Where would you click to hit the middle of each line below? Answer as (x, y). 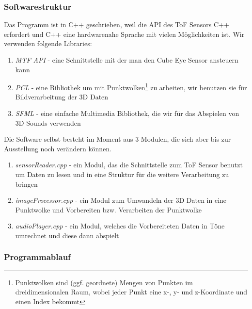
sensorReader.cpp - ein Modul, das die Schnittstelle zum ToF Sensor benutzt (129, 165)
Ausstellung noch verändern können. (58, 148)
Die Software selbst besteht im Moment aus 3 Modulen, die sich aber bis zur (118, 139)
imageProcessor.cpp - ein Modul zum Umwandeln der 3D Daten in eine (121, 200)
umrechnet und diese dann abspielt (67, 235)
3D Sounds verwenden (48, 122)
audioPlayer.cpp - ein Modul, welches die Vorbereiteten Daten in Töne (120, 226)
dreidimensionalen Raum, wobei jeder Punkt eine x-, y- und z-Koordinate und (131, 292)
